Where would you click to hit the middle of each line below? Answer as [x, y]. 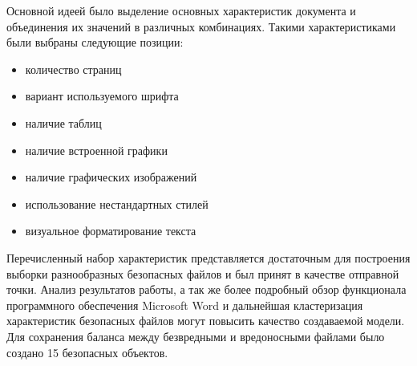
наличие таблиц [63, 122]
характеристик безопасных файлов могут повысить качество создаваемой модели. [206, 321]
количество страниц [73, 69]
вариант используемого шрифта [102, 96]
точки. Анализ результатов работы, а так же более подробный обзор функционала [206, 289]
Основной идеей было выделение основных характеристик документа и [181, 10]
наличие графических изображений [111, 177]
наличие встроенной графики [96, 150]
